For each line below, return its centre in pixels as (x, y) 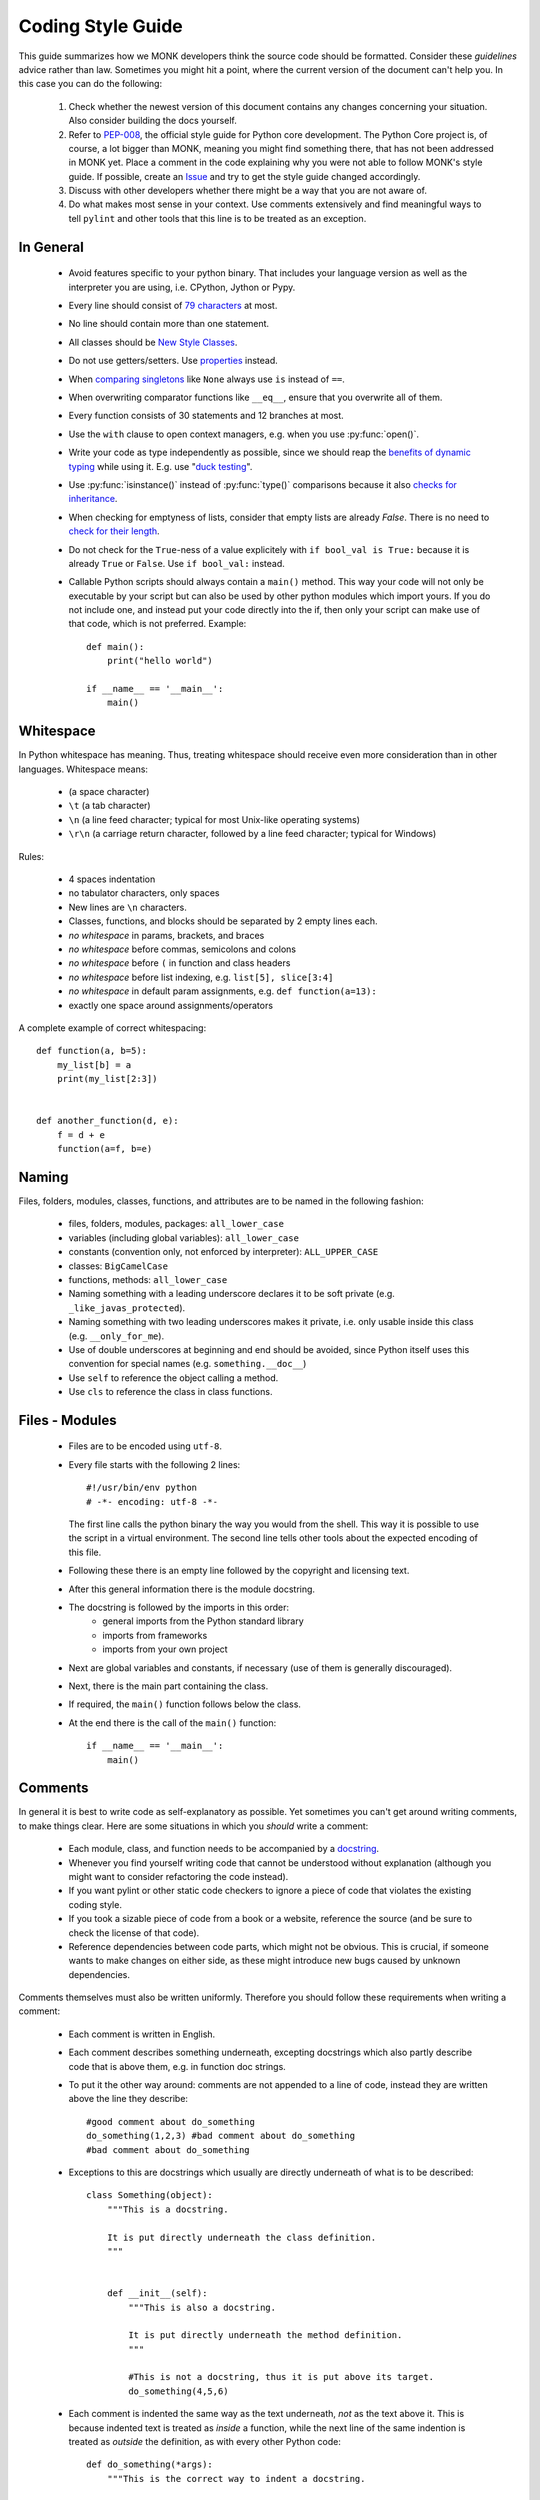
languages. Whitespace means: (83, 769)
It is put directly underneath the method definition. (265, 2335)
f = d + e (80, 1134)
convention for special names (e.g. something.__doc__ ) (187, 1364)
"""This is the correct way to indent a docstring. (236, 2478)
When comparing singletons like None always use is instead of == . (206, 379)
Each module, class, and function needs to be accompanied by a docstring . (224, 1849)
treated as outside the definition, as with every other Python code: (205, 2442)
